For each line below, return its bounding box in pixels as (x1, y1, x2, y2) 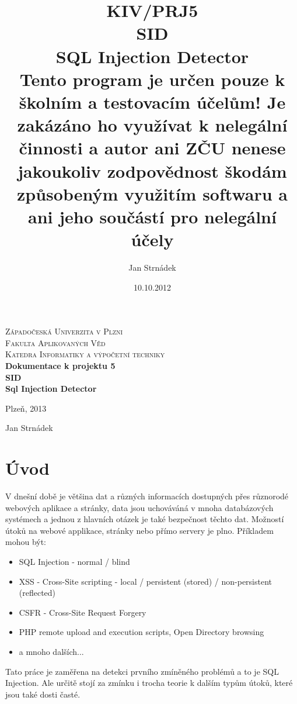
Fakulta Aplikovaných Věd (5, 336, 106, 348)
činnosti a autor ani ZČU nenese (19, 136, 286, 160)
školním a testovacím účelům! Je (19, 89, 286, 113)
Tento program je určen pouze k (19, 67, 285, 91)
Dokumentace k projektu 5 (5, 359, 116, 371)
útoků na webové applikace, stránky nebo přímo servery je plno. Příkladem (5, 524, 274, 536)
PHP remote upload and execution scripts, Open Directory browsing (19, 626, 264, 638)
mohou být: (5, 536, 47, 548)
